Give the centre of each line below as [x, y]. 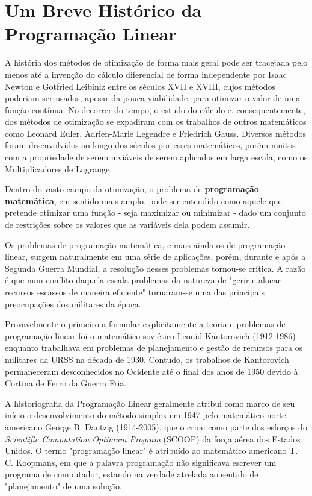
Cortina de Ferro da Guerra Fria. [66, 383]
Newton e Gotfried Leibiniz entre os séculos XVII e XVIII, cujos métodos [140, 86]
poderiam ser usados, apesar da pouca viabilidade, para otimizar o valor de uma [153, 98]
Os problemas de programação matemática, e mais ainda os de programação [145, 244]
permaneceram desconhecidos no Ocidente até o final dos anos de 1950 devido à [151, 371]
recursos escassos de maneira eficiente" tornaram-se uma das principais [135, 292]
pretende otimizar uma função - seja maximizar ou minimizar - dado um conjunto [155, 212]
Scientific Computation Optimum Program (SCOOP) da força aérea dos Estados [153, 438]
